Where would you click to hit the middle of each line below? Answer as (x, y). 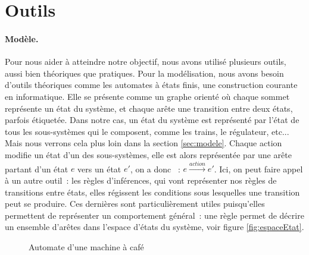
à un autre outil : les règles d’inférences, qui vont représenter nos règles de (141, 180)
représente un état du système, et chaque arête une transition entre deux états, (149, 108)
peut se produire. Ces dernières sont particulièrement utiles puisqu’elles (135, 204)
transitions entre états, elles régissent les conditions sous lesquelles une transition (152, 192)
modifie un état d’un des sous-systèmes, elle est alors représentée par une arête (148, 154)
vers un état (99, 169)
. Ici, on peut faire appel (258, 169)
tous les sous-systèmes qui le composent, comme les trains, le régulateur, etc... (147, 131)
